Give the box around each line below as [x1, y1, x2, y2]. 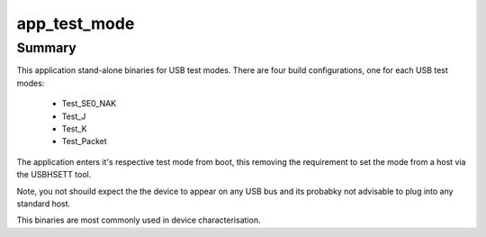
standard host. [16, 198, 71, 209]
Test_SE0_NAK [61, 98, 117, 109]
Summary [16, 40, 76, 56]
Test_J [61, 111, 86, 122]
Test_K [61, 123, 87, 134]
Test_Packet [61, 136, 107, 147]
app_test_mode [16, 14, 135, 33]
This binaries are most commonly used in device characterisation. [16, 214, 261, 225]
